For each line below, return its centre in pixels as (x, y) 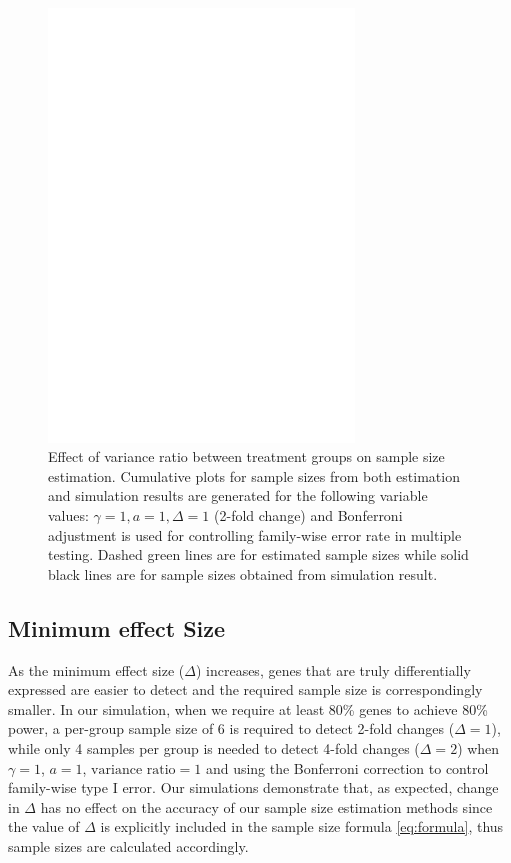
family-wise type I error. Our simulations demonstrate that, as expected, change (253, 787)
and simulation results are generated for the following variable (238, 495)
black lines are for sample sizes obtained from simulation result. (243, 573)
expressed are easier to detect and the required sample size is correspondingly (245, 689)
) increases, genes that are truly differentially (333, 669)
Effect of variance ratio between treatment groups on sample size (246, 456)
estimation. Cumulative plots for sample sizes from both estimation (254, 475)
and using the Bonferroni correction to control (347, 767)
